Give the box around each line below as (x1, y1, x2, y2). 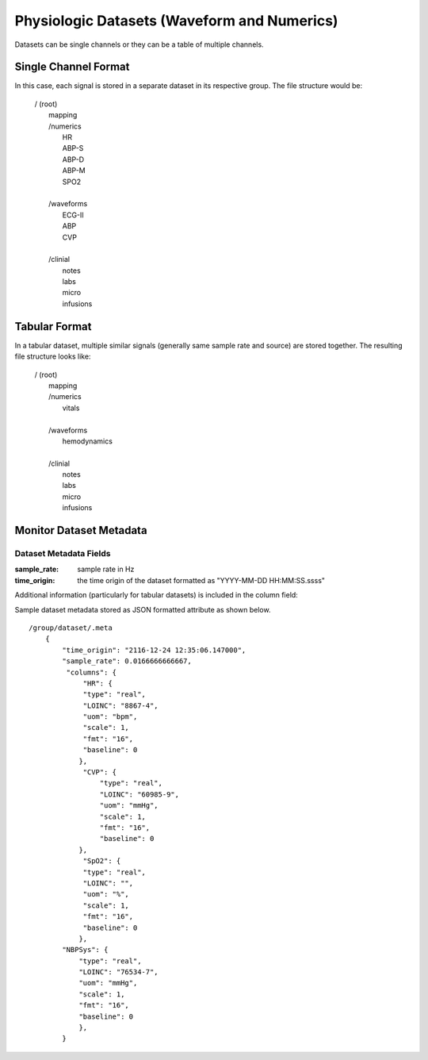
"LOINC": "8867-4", (82, 701, 159, 710)
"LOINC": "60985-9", (99, 789, 180, 799)
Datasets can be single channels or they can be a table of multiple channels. (14, 40, 265, 49)
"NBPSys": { (62, 945, 109, 954)
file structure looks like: (14, 351, 91, 361)
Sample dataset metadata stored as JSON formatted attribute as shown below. (14, 605, 271, 614)
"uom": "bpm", (82, 712, 138, 721)
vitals (62, 403, 80, 413)
